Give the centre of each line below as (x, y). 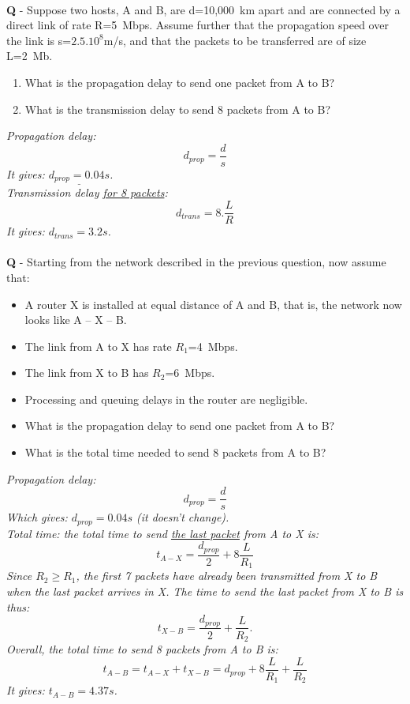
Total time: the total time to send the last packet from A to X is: (163, 533)
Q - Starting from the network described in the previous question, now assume (196, 262)
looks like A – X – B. (76, 320)
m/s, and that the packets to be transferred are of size (235, 40)
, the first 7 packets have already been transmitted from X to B (227, 576)
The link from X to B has (87, 373)
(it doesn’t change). (183, 517)
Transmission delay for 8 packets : (87, 192)
